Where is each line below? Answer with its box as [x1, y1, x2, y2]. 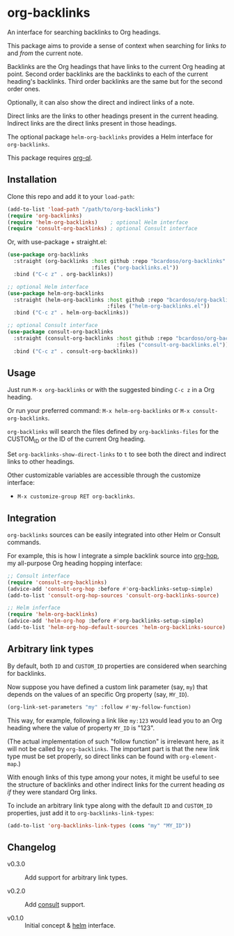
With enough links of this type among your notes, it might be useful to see [7, 773, 219, 781]
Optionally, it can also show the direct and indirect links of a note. [7, 98, 195, 106]
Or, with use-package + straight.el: [7, 238, 107, 246]
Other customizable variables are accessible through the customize [7, 471, 201, 479]
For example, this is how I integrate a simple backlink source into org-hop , [7, 551, 219, 559]
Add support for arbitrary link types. [24, 873, 128, 882]
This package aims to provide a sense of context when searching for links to [7, 41, 226, 50]
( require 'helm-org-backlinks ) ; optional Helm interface [7, 218, 189, 226]
